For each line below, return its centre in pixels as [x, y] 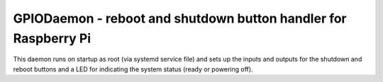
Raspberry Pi [52, 38]
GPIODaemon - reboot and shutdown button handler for [180, 18]
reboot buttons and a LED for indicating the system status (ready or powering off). [133, 69]
